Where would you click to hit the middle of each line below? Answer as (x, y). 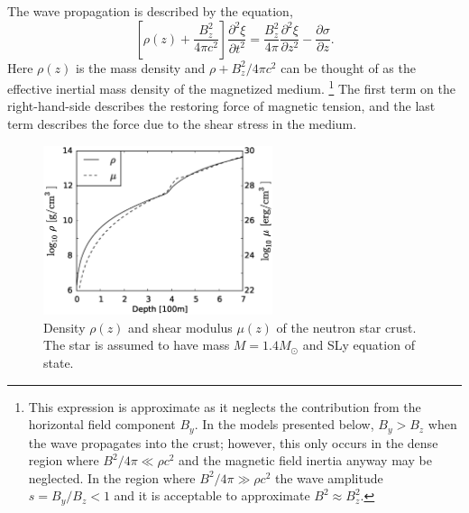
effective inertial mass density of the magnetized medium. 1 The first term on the (231, 87)
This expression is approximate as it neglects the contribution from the (225, 406)
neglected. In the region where (112, 477)
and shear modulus (180, 327)
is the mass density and (140, 67)
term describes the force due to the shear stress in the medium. (182, 124)
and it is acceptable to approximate (212, 495)
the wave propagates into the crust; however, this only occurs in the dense (233, 442)
